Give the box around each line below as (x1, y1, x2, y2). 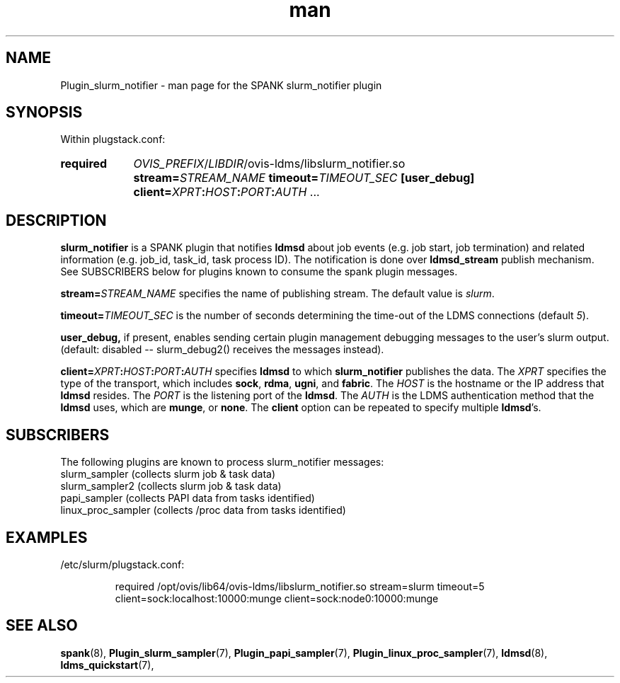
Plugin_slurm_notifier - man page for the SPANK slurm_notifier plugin (60, 79, 382, 91)
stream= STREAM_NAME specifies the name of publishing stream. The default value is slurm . (60, 287, 495, 300)
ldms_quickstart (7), (60, 658, 154, 671)
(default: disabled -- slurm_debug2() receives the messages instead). (60, 343, 384, 356)
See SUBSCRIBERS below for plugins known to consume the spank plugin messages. (60, 265, 458, 278)
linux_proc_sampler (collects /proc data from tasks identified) (60, 504, 346, 517)
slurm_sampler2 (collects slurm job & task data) (60, 480, 282, 493)
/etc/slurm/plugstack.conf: (60, 558, 185, 570)
